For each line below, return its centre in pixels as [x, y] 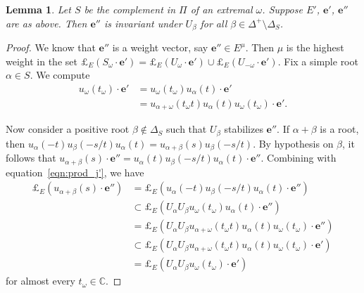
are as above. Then [46, 23]
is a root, [339, 129]
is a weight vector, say [160, 47]
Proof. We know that [51, 47]
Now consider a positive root [68, 129]
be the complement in [130, 9]
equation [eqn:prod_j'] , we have [75, 172]
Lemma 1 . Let [38, 9]
